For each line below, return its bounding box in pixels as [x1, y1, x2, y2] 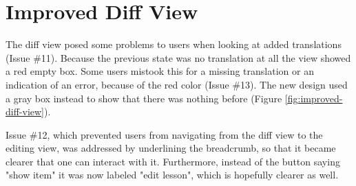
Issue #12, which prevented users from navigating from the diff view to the [6, 127, 323, 141]
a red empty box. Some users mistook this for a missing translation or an [6, 64, 314, 78]
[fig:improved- [284, 91, 343, 105]
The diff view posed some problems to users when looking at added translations [6, 37, 342, 51]
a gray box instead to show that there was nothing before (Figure [6, 91, 282, 105]
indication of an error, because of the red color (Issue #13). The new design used [6, 77, 348, 91]
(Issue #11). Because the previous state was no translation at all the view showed [6, 50, 351, 65]
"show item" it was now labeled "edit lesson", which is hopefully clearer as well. [6, 167, 339, 182]
